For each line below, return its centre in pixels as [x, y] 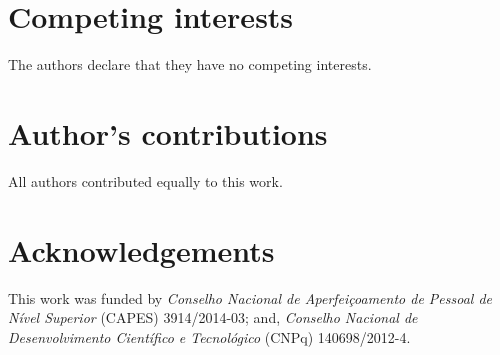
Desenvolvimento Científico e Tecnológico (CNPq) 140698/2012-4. [209, 336]
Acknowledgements [141, 249]
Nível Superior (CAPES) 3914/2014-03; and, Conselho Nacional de [213, 317]
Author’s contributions [168, 132]
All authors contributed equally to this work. [145, 180]
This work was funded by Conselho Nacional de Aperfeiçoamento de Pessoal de [250, 297]
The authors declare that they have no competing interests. [190, 64]
